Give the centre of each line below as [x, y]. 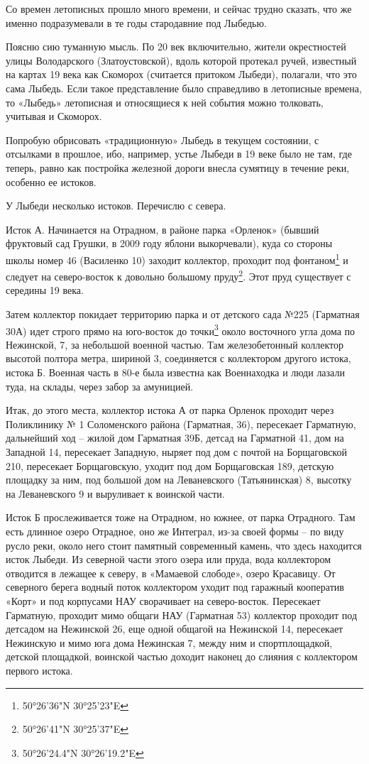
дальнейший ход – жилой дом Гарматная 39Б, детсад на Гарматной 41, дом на [175, 438]
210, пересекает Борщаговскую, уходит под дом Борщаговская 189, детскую [170, 465]
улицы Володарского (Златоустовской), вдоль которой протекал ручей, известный [181, 60]
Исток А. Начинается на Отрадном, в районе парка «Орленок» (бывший [163, 229]
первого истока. [39, 670]
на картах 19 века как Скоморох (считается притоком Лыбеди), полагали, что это [181, 74]
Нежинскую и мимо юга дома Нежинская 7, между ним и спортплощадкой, [169, 642]
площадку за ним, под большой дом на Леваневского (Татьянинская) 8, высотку [179, 480]
